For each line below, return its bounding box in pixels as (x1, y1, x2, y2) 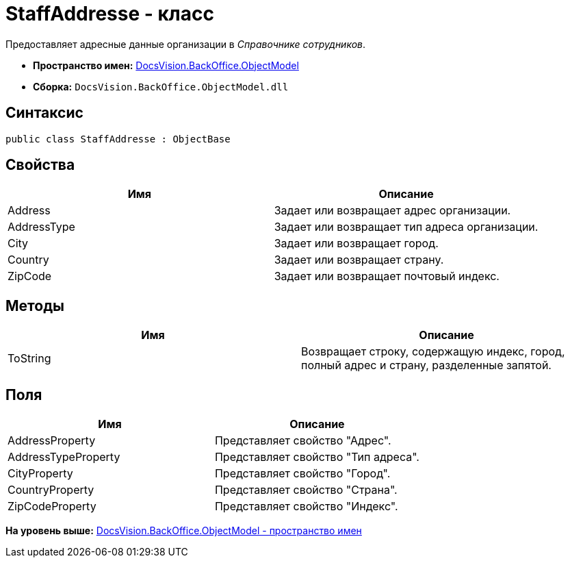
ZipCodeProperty (8, 499, 96, 514)
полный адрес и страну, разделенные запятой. (301, 358, 552, 373)
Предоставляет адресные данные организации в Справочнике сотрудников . (5, 38, 366, 50)
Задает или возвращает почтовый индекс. (274, 269, 500, 284)
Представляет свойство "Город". (214, 466, 391, 481)
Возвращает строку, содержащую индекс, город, (301, 345, 565, 359)
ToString (8, 351, 51, 366)
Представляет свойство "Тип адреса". (214, 450, 419, 464)
